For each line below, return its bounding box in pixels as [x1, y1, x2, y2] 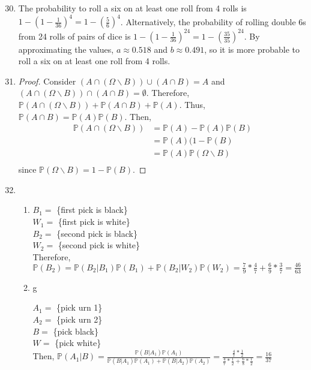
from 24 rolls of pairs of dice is [18, 29, 131, 42]
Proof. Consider [18, 74, 76, 87]
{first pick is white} [58, 215, 130, 228]
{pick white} [55, 336, 101, 349]
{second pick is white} [58, 239, 140, 251]
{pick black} [53, 324, 98, 337]
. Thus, [179, 98, 205, 110]
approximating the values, [18, 43, 114, 55]
